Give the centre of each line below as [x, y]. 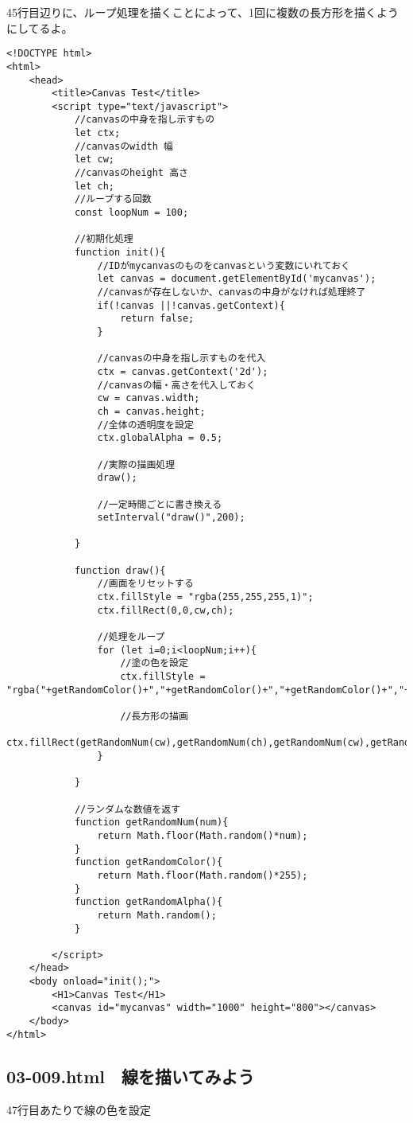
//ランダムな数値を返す [127, 809]
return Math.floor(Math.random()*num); [203, 835]
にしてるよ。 [40, 27]
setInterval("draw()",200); [171, 518]
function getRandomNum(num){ [151, 823]
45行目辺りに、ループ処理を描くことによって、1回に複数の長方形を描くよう [203, 12]
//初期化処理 [104, 239]
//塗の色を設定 [154, 663]
